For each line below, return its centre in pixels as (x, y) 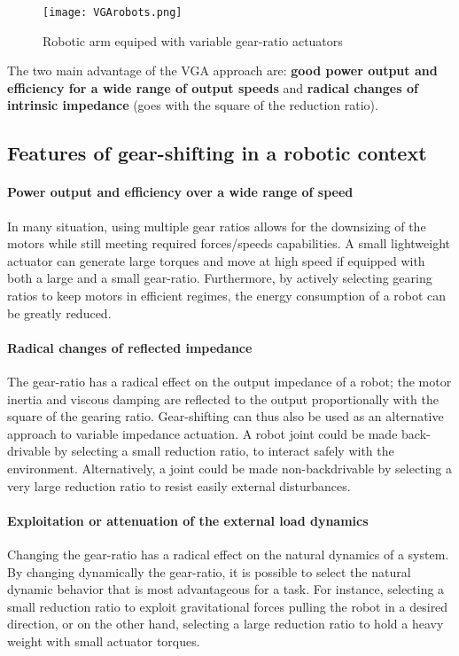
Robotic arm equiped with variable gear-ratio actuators (193, 40)
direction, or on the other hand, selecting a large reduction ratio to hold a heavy (226, 624)
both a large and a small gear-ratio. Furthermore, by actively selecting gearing (220, 278)
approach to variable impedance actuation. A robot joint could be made (202, 433)
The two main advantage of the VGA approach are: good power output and (222, 70)
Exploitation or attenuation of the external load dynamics (188, 520)
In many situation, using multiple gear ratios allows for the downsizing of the (217, 226)
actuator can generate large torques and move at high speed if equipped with (216, 260)
